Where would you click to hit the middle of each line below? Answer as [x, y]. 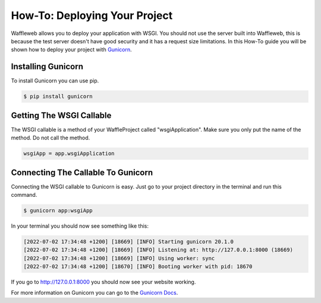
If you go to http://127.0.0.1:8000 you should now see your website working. [103, 282]
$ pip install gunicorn [58, 97]
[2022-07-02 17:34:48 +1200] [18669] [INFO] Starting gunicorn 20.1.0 [129, 241]
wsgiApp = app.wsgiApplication [69, 154]
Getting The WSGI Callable [61, 115]
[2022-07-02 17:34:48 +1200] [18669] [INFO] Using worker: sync [119, 258]
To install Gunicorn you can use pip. [55, 81]
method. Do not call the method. [51, 138]
